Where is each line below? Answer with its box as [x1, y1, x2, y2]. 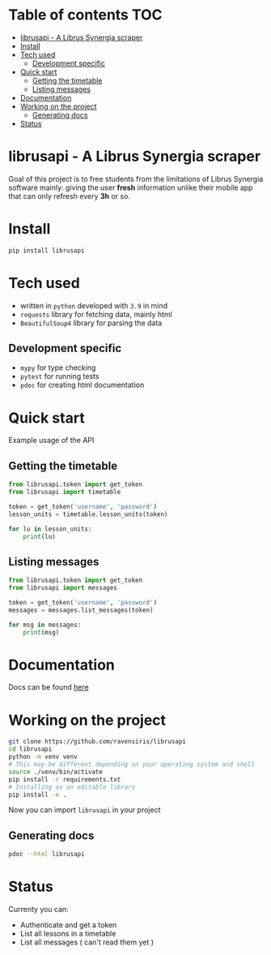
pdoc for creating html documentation [19, 380, 145, 390]
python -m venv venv [8, 753, 78, 761]
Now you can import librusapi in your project [8, 805, 161, 815]
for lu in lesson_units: [8, 525, 92, 533]
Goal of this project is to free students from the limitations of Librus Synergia [8, 174, 264, 183]
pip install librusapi [8, 246, 85, 255]
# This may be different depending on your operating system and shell [8, 760, 255, 768]
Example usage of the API [8, 436, 95, 445]
